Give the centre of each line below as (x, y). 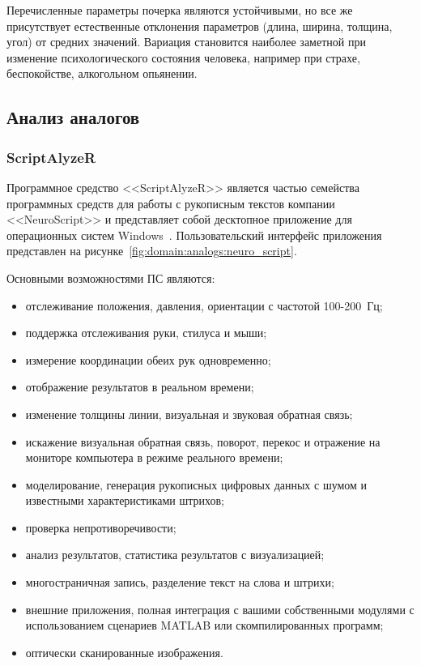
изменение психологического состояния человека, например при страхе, (183, 57)
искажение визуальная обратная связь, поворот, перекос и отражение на (203, 441)
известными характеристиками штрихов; (125, 500)
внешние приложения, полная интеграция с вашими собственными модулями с (220, 609)
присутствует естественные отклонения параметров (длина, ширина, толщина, (200, 26)
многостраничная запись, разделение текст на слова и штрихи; (180, 582)
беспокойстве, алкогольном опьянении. (102, 73)
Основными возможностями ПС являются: (111, 277)
